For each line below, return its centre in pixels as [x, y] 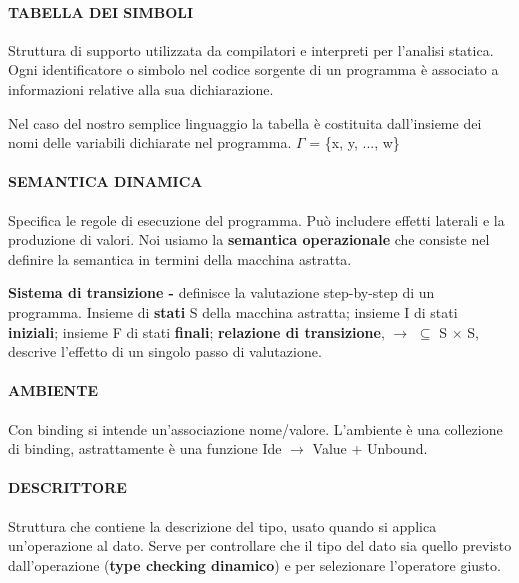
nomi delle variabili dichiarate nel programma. [150, 142]
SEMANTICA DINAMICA [105, 181]
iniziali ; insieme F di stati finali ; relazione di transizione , [196, 331]
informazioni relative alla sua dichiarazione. [141, 88]
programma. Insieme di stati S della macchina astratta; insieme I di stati [233, 311]
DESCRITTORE [67, 487]
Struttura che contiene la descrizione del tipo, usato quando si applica [222, 525]
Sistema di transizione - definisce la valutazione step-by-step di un [221, 292]
